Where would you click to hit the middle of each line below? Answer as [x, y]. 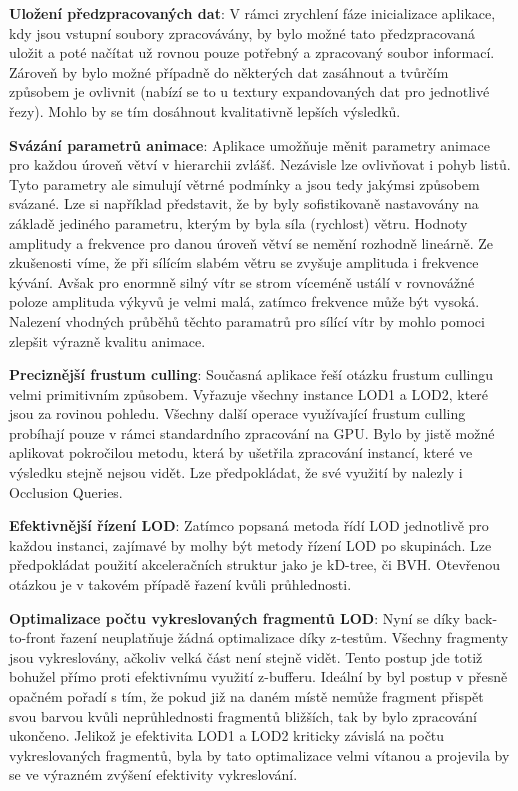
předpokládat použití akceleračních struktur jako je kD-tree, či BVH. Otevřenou [255, 564]
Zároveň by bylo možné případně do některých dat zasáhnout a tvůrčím [229, 71]
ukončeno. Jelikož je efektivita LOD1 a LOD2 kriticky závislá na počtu [227, 735]
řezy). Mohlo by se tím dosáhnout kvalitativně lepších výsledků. [205, 110]
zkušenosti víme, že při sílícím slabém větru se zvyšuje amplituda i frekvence [244, 262]
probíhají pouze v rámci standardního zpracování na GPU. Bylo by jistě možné [252, 432]
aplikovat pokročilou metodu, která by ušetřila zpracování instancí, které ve [241, 452]
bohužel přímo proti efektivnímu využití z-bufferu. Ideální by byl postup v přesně [258, 676]
